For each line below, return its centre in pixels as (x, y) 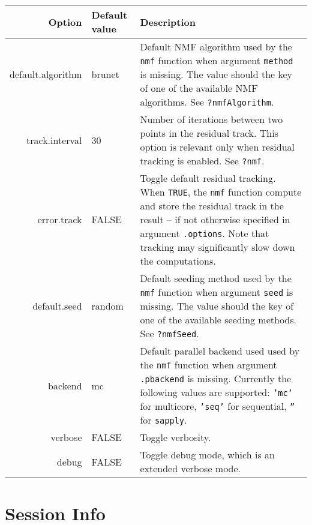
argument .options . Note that (205, 233)
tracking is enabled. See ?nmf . (202, 160)
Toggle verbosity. (175, 437)
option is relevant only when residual (217, 147)
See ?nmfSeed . (169, 333)
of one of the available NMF (199, 88)
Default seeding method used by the (216, 278)
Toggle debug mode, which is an (207, 454)
